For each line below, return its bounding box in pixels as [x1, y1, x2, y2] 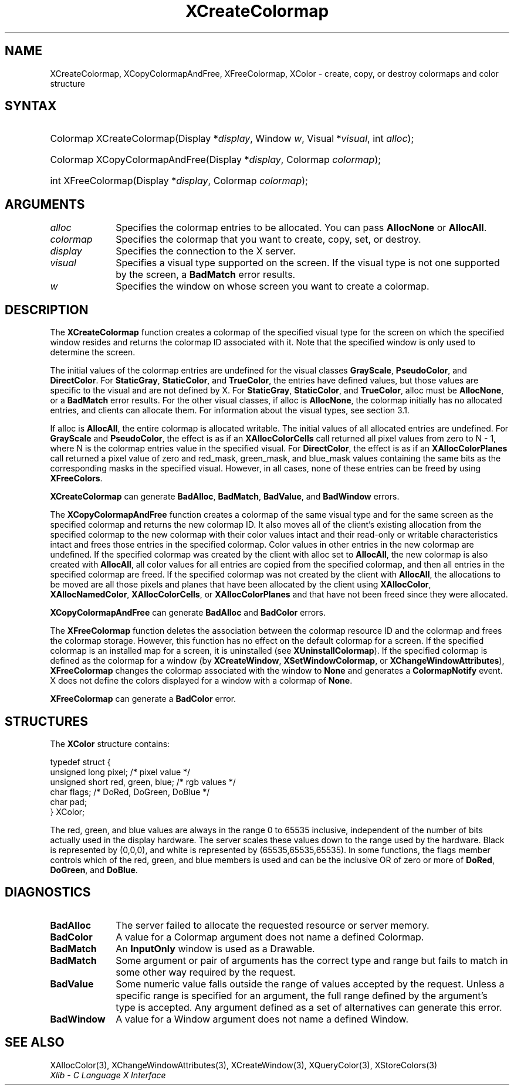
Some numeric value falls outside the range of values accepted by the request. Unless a [116, 977, 505, 990]
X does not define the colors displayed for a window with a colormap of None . [50, 675, 353, 686]
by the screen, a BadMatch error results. [116, 269, 296, 281]
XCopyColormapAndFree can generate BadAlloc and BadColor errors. [50, 607, 326, 618]
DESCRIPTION [5, 302, 89, 317]
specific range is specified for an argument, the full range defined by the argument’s [116, 989, 488, 1001]
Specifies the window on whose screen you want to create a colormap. [116, 280, 430, 293]
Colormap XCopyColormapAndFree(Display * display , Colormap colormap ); [50, 154, 381, 166]
